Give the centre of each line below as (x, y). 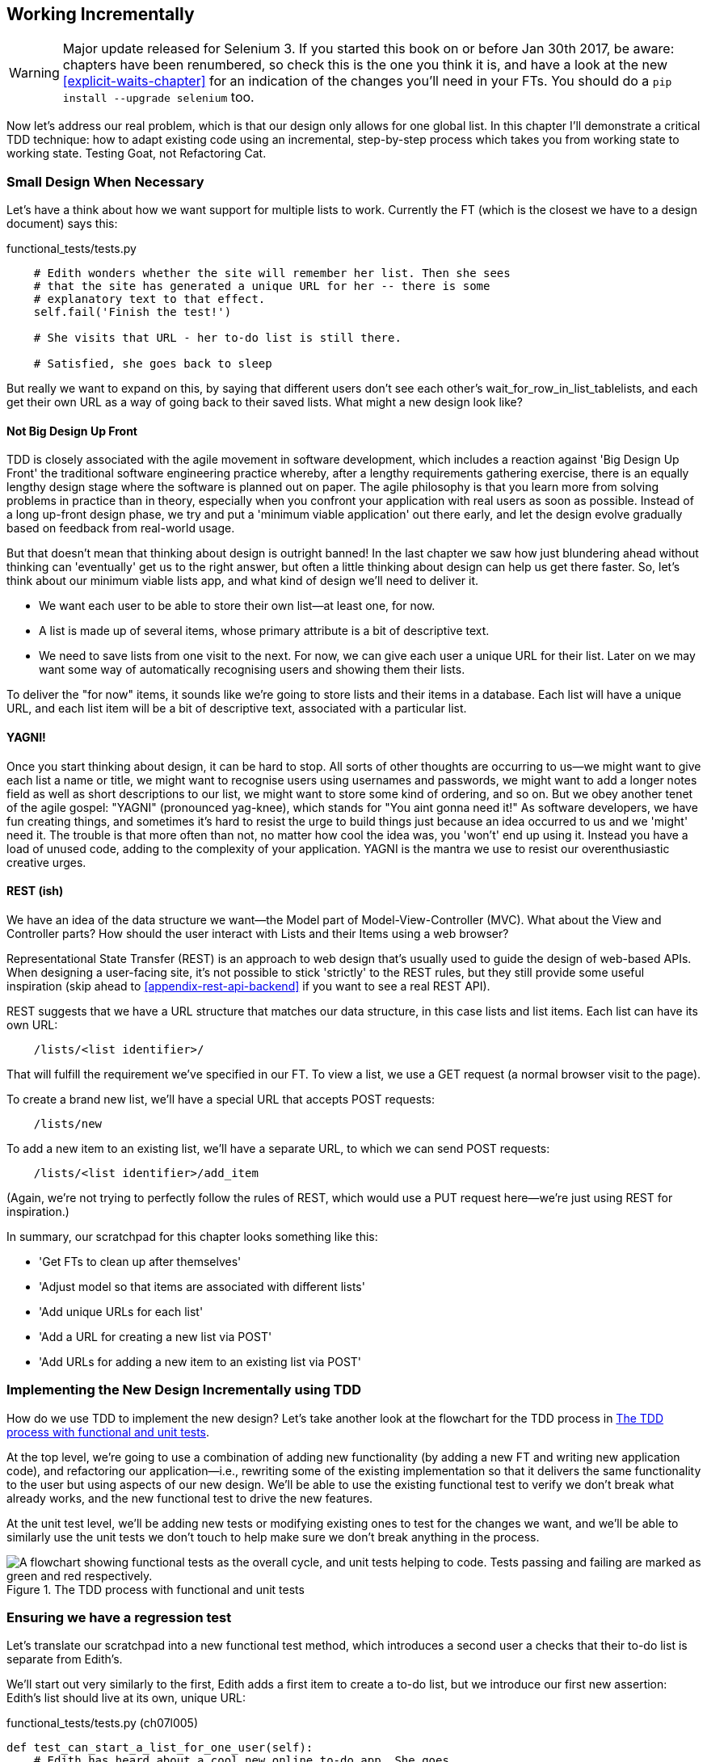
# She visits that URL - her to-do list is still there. (217, 338)
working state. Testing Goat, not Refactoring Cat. (137, 153)
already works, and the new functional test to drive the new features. (190, 1498)
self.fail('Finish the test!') (133, 312)
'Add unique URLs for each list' (121, 1311)
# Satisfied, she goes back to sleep (153, 364)
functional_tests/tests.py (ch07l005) (103, 1723)
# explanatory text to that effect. (149, 299)
